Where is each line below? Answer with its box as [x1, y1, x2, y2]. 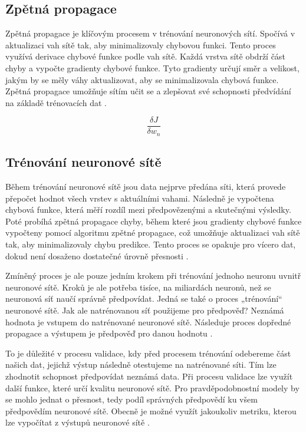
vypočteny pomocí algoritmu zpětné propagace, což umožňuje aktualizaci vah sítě [5, 226, 300, 239]
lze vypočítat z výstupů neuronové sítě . [5, 416, 150, 428]
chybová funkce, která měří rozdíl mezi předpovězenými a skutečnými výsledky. [5, 203, 291, 216]
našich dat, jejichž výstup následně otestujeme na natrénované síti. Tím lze [5, 358, 277, 371]
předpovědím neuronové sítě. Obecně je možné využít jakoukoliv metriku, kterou [5, 404, 297, 417]
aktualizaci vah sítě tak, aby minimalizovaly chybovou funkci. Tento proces [5, 38, 276, 51]
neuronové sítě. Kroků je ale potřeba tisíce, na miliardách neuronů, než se [5, 281, 271, 293]
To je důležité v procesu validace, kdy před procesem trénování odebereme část [5, 347, 291, 359]
